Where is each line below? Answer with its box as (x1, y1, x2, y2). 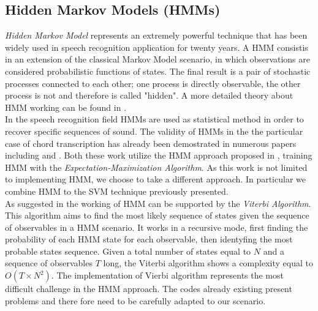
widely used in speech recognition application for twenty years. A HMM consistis (5, 40, 308, 53)
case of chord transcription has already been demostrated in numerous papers (5, 137, 297, 149)
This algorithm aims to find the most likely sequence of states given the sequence (5, 209, 309, 222)
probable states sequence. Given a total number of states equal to (5, 244, 251, 257)
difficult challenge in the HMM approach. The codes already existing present (5, 282, 292, 295)
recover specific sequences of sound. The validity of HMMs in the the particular (5, 124, 303, 137)
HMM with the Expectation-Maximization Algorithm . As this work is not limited (5, 160, 308, 173)
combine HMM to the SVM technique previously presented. (5, 184, 229, 197)
